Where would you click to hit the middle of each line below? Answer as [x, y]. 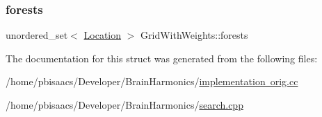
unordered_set [37, 35]
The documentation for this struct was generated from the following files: [162, 58]
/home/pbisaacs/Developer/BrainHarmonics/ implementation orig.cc [152, 81]
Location [103, 35]
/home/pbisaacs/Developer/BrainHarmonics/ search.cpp [124, 105]
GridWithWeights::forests [194, 35]
